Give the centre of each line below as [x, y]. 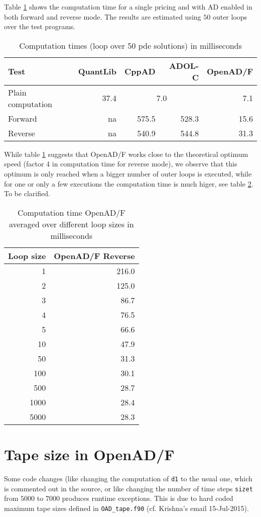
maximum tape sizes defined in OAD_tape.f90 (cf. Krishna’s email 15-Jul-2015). [126, 508]
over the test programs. [40, 26]
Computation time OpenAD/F [71, 212]
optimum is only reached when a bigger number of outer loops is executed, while [128, 173]
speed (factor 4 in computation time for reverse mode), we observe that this [121, 164]
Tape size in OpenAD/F [89, 454]
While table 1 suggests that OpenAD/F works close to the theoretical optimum [126, 154]
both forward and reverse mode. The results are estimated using [103, 16]
